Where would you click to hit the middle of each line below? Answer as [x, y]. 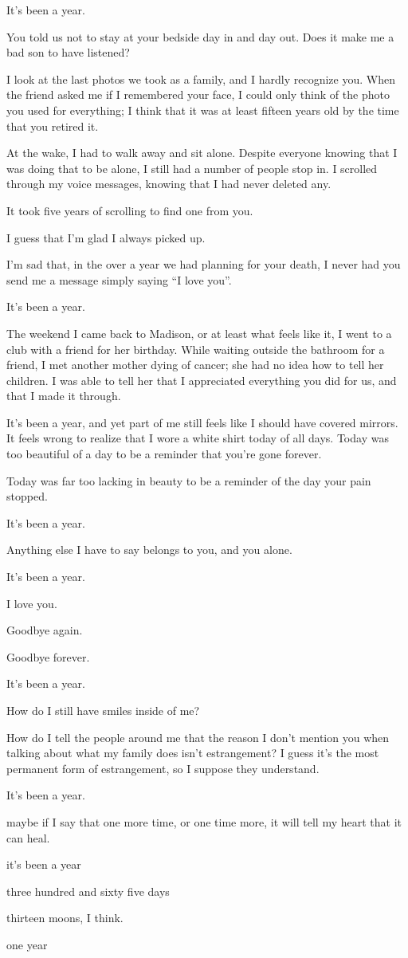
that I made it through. [64, 396]
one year [27, 944]
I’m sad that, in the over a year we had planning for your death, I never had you [204, 264]
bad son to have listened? [68, 52]
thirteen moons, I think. [65, 918]
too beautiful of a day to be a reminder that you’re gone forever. [164, 454]
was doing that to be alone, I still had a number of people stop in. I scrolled [192, 168]
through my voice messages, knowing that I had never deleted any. [169, 184]
